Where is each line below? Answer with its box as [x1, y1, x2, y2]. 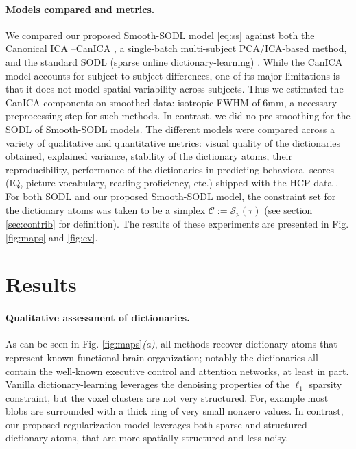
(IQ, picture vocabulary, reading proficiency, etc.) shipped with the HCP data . [5, 175, 339, 190]
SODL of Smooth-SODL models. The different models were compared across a [5, 121, 335, 136]
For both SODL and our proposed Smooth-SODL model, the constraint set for [5, 189, 336, 203]
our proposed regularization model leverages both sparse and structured [5, 417, 307, 431]
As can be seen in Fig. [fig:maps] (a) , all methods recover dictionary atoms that [5, 337, 337, 351]
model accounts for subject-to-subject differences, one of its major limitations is [5, 68, 340, 82]
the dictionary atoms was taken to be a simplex [5, 202, 206, 217]
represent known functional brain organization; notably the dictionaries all [5, 350, 318, 364]
